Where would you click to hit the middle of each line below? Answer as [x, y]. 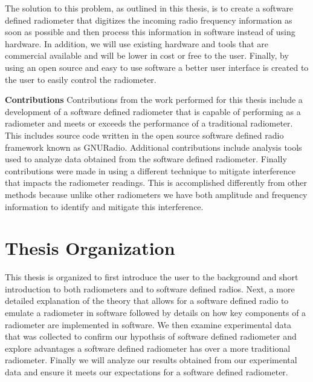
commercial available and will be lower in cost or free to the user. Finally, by [147, 55]
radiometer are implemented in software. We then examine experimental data [148, 324]
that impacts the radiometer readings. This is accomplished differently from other [156, 183]
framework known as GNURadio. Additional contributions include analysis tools [153, 147]
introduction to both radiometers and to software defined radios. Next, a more [150, 288]
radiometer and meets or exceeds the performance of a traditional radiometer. [149, 123]
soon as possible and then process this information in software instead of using [150, 32]
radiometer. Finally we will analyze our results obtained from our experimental [151, 360]
